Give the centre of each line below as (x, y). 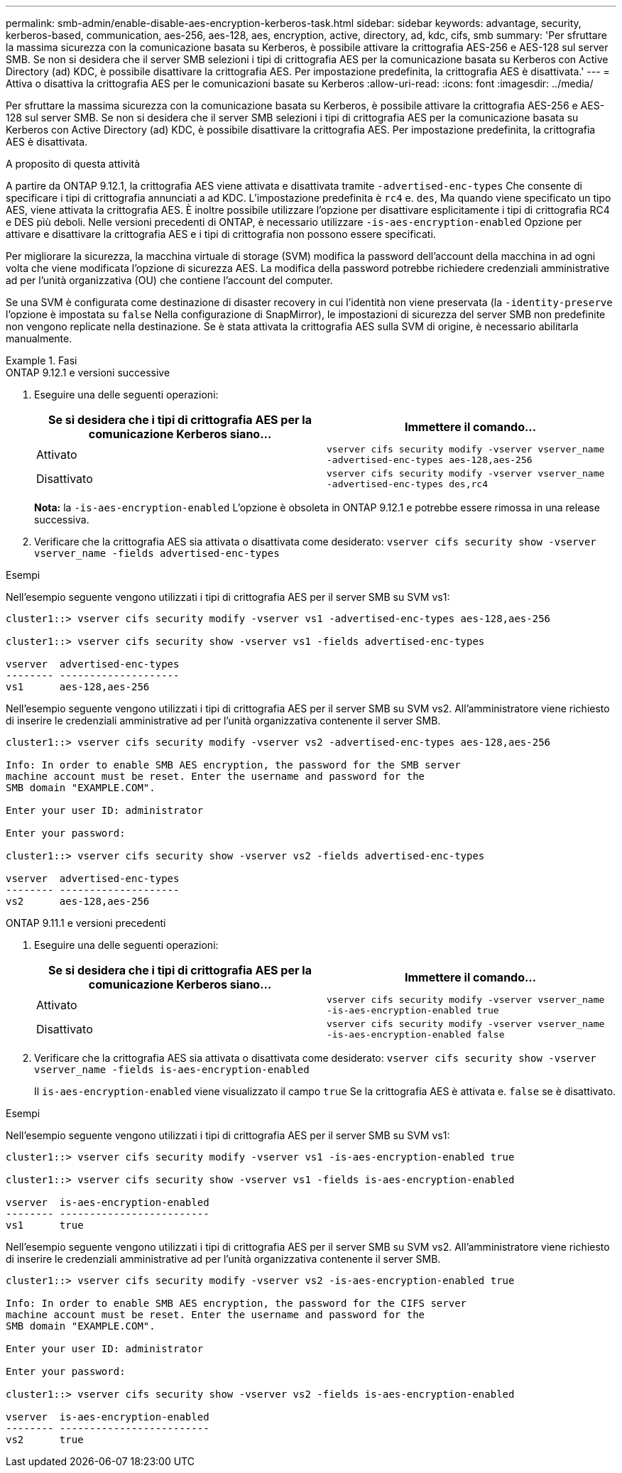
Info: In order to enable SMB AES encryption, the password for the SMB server (233, 765)
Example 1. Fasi (42, 360)
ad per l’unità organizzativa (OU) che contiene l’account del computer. (169, 280)
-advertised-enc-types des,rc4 (407, 484)
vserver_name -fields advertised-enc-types (157, 553)
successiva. (62, 520)
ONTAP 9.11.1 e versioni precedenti (86, 923)
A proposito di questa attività (73, 164)
